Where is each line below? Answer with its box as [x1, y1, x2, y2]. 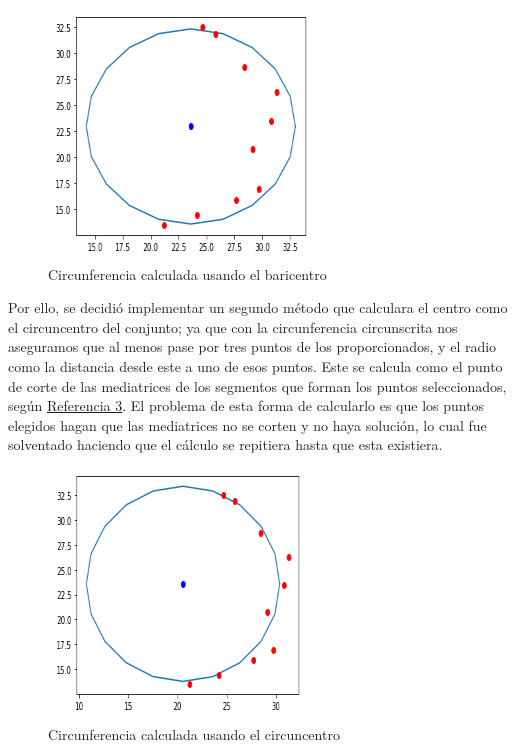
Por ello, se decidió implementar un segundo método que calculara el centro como [8, 297, 508, 318]
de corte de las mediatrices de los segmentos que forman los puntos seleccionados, [8, 375, 507, 396]
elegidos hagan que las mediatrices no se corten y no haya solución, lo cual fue [8, 414, 487, 435]
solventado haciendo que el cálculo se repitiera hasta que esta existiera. [8, 434, 443, 455]
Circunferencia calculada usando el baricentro [48, 263, 327, 284]
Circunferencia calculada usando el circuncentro [48, 723, 340, 744]
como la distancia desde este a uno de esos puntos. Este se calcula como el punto [8, 355, 503, 376]
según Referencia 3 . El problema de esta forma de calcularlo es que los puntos [8, 395, 485, 416]
